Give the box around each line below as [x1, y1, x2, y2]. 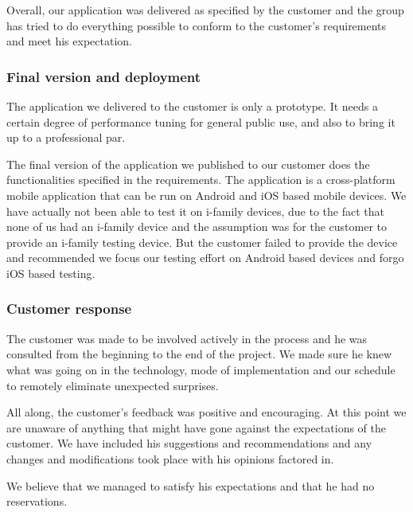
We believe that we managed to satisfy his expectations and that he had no [6, 477, 375, 494]
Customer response [6, 299, 132, 319]
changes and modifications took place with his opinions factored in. [6, 450, 334, 467]
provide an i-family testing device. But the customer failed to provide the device [6, 233, 398, 250]
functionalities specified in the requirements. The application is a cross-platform [6, 171, 395, 188]
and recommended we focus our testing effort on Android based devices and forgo [6, 249, 404, 266]
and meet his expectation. [6, 33, 132, 49]
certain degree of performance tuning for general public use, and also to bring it [6, 113, 395, 130]
